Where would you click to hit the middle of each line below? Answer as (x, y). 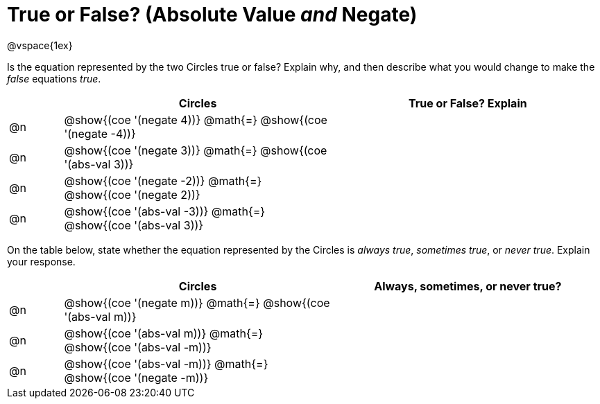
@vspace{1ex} (40, 45)
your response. (41, 261)
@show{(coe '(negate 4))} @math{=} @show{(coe (196, 120)
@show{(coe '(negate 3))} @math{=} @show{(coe (196, 150)
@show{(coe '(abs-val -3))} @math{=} (165, 211)
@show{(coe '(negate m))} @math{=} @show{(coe (197, 302)
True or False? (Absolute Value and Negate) (212, 15)
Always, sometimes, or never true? (468, 286)
